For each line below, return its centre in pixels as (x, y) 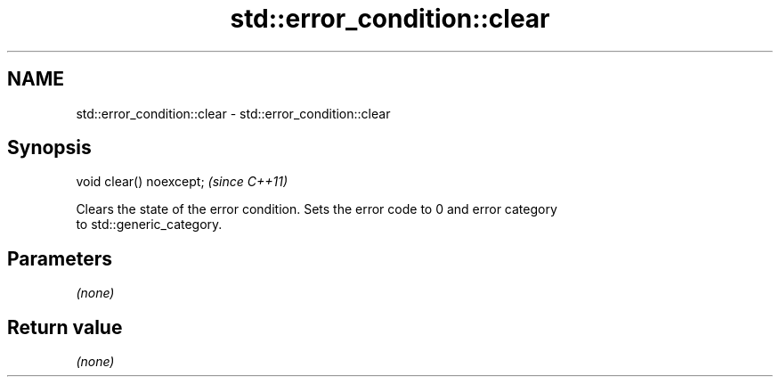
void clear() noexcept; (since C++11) (182, 182)
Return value (65, 327)
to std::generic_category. (149, 225)
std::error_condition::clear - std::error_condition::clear (233, 113)
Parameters (60, 258)
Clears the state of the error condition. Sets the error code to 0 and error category (317, 209)
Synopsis (49, 148)
